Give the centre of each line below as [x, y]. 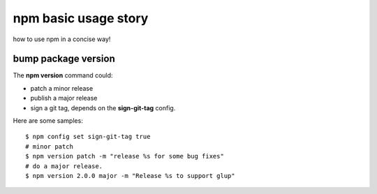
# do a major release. [64, 166]
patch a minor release [62, 88]
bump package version [64, 59]
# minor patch [49, 146]
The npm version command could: [63, 75]
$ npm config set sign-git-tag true [88, 137]
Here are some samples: [48, 121]
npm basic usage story [81, 18]
